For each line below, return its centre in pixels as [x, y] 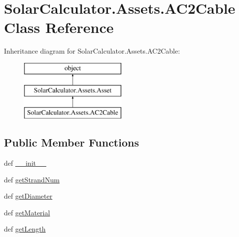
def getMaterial [27, 212]
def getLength [25, 229]
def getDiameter [28, 196]
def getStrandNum [32, 179]
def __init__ [25, 163]
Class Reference [59, 27]
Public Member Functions [71, 142]
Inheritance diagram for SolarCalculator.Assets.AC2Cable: [92, 51]
